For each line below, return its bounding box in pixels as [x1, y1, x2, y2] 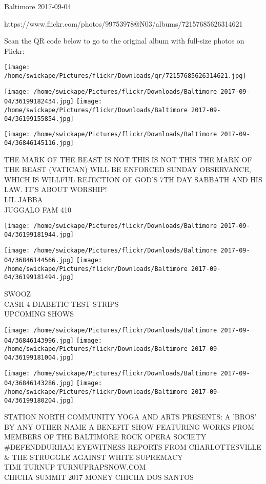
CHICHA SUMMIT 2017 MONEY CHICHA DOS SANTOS [4, 471, 194, 482]
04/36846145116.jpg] [4, 139, 74, 146]
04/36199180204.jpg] [4, 396, 74, 404]
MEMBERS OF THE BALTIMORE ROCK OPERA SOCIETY [4, 431, 207, 442]
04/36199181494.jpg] [4, 273, 74, 281]
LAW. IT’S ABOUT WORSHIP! [4, 184, 107, 195]
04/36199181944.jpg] [4, 230, 74, 238]
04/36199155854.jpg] [4, 115, 74, 122]
